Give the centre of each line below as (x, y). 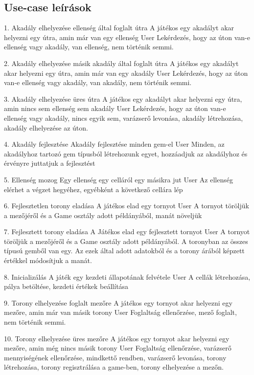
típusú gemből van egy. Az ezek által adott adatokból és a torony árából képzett (124, 251)
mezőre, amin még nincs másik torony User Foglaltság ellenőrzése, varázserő (118, 348)
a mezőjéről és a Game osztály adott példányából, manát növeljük (103, 215)
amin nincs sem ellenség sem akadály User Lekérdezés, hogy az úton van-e (115, 108)
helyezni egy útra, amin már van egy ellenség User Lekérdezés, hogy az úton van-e (127, 37)
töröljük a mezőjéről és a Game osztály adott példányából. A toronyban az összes (126, 241)
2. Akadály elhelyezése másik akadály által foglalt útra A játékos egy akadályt (121, 63)
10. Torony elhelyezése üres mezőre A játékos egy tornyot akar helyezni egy (117, 338)
